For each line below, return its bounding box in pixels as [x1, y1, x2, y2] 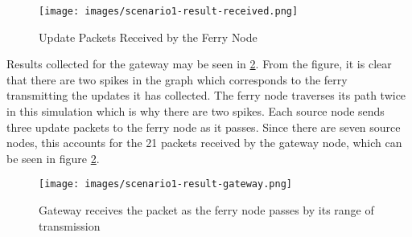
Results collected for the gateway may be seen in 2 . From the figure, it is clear [6, 55, 392, 72]
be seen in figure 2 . [6, 149, 100, 166]
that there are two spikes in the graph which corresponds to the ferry [6, 71, 348, 88]
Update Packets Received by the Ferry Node [39, 28, 257, 45]
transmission [39, 217, 101, 234]
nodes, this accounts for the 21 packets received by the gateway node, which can [6, 134, 402, 151]
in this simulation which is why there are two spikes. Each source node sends [6, 103, 385, 120]
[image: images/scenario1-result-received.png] [39, 6, 299, 17]
